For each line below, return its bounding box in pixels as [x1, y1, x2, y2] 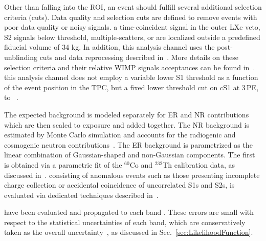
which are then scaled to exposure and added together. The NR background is [4, 119, 249, 130]
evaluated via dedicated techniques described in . [4, 189, 159, 200]
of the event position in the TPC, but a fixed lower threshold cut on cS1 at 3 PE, [4, 82, 259, 92]
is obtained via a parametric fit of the [4, 159, 122, 170]
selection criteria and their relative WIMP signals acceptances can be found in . [4, 62, 255, 72]
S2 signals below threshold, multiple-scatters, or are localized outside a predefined [4, 31, 260, 42]
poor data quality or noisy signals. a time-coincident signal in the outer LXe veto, [4, 22, 260, 32]
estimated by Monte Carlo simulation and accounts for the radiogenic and [4, 129, 236, 140]
